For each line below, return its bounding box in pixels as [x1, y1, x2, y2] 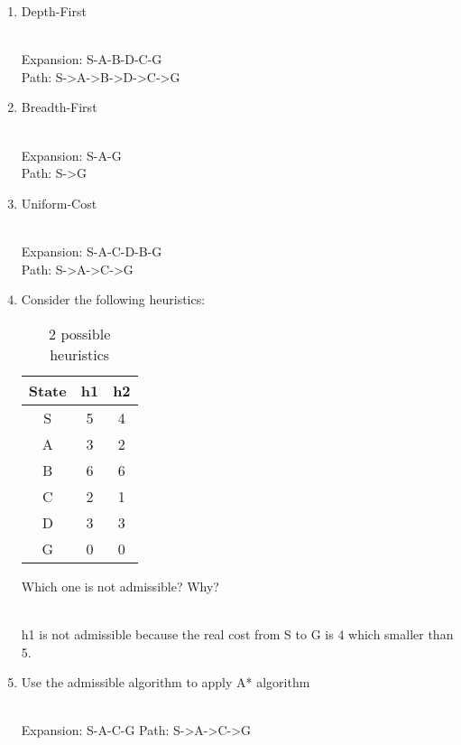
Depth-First [21, 2, 87, 20]
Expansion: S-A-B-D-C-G [21, 50, 162, 69]
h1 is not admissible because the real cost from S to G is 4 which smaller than [21, 624, 454, 643]
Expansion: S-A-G [21, 145, 122, 164]
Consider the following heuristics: [21, 290, 206, 309]
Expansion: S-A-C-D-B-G [21, 241, 162, 260]
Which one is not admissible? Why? [21, 576, 219, 595]
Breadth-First [21, 98, 97, 116]
